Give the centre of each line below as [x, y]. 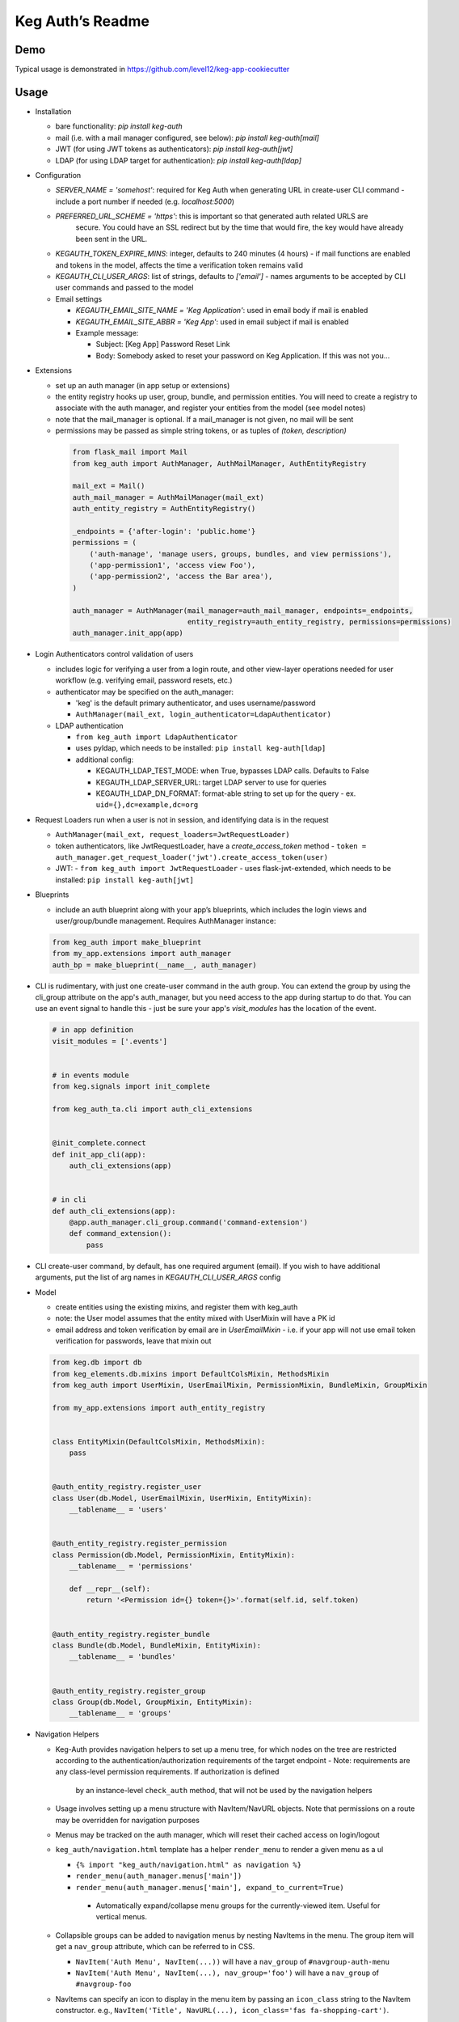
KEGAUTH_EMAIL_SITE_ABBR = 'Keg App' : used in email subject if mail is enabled [212, 321]
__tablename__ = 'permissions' [131, 1566]
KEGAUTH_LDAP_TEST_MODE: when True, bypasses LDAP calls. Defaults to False [232, 771]
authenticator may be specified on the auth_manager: [145, 692]
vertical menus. [121, 1917]
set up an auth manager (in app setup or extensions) [143, 385]
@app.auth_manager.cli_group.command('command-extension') [189, 1223]
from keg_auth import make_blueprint [127, 942]
